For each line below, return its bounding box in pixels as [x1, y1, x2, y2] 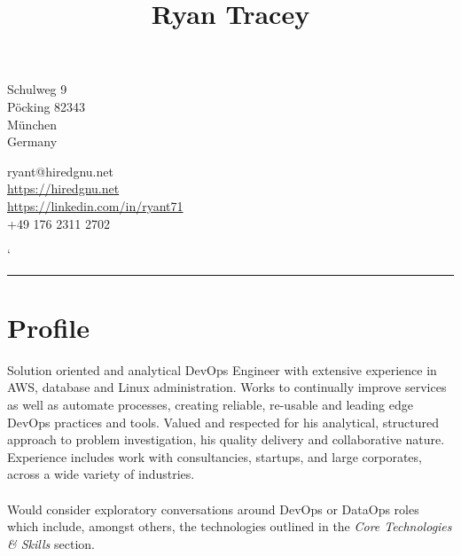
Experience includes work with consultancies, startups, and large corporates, [7, 447, 422, 466]
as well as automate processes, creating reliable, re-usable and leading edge [7, 395, 413, 414]
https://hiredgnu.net [7, 179, 120, 198]
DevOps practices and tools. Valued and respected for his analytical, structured [7, 412, 439, 431]
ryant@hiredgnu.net [7, 161, 113, 180]
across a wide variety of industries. [7, 465, 195, 483]
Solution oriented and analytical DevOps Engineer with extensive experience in [7, 360, 437, 379]
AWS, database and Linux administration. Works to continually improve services [7, 378, 447, 396]
